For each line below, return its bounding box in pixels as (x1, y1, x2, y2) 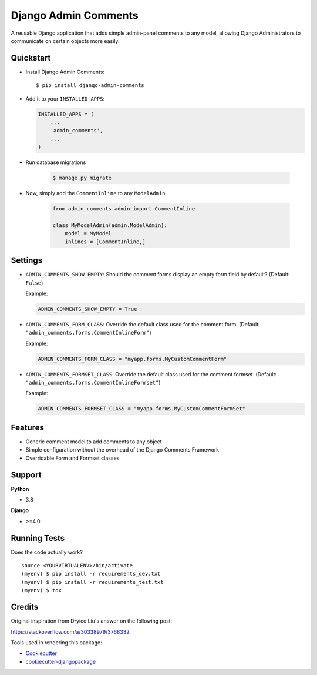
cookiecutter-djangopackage (25, 658, 96, 665)
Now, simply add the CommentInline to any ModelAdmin (25, 190, 166, 197)
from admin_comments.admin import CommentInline (52, 206, 195, 212)
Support (11, 470, 42, 480)
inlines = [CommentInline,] (65, 238, 146, 245)
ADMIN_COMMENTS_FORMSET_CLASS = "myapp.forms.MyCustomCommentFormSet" (38, 406, 246, 412)
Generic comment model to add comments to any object (25, 438, 162, 445)
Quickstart (11, 53, 51, 63)
